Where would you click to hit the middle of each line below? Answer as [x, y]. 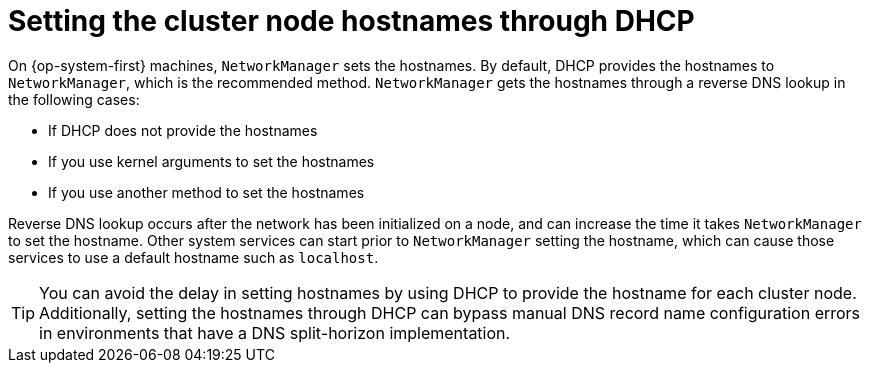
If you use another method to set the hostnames [206, 192]
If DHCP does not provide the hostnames [183, 130]
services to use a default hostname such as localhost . [193, 257]
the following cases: [74, 99]
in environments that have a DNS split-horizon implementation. [275, 332]
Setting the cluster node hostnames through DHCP [351, 21]
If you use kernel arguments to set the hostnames [211, 161]
